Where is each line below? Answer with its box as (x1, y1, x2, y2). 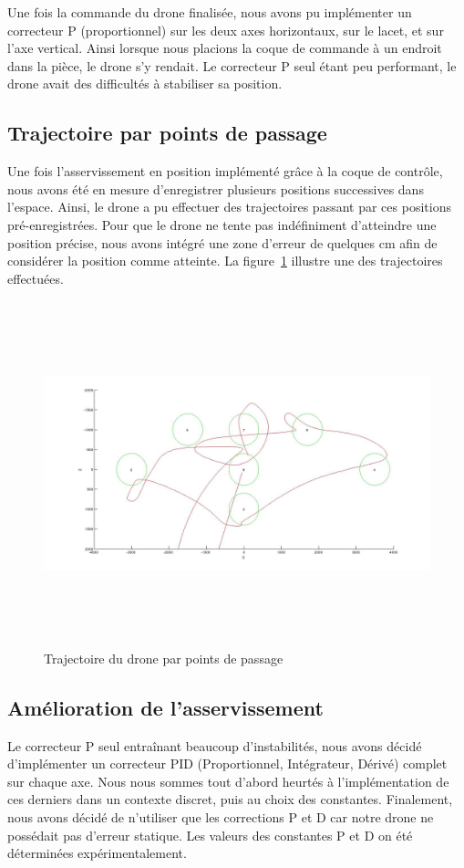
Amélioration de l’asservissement (7, 693, 324, 721)
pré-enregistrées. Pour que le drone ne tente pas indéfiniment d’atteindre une (7, 214, 437, 234)
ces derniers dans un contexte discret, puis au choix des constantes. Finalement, (7, 790, 453, 809)
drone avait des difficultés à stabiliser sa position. (7, 74, 283, 93)
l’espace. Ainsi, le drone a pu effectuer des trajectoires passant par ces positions (7, 197, 451, 216)
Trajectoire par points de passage (7, 119, 327, 147)
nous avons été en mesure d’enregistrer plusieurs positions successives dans (7, 179, 424, 198)
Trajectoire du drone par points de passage (44, 648, 284, 667)
